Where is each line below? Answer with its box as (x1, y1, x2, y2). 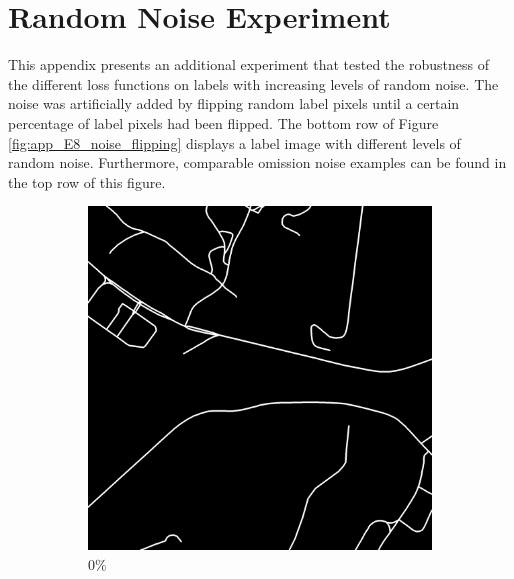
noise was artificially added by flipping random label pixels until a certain (8, 93, 460, 114)
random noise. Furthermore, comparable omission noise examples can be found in (8, 152, 507, 173)
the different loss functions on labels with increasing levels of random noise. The (8, 73, 499, 94)
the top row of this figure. (8, 171, 166, 192)
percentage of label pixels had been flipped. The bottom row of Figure (8, 112, 439, 133)
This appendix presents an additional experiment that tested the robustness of (8, 54, 489, 75)
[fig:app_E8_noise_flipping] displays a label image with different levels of (8, 132, 461, 153)
